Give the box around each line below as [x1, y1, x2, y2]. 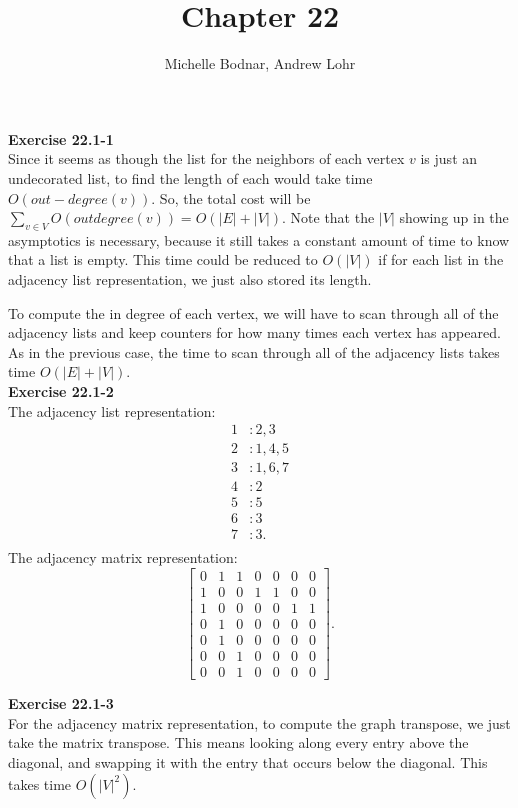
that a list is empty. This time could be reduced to [8, 249, 318, 270]
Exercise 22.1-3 [8, 693, 114, 714]
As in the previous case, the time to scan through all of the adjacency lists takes [8, 341, 500, 362]
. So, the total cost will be [151, 187, 311, 208]
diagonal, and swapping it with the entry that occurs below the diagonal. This [8, 752, 488, 773]
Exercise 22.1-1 [8, 128, 114, 149]
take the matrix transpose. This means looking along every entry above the [8, 732, 469, 753]
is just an [420, 148, 478, 169]
